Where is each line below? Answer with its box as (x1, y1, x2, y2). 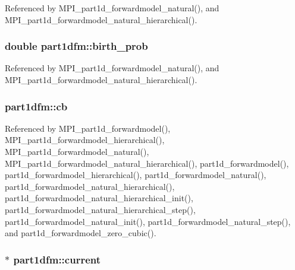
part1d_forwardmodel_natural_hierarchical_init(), (5, 192, 193, 204)
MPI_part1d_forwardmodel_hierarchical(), (5, 134, 165, 146)
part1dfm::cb (5, 99, 68, 113)
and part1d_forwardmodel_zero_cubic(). (5, 227, 156, 239)
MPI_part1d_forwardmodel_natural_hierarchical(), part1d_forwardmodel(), (5, 157, 289, 169)
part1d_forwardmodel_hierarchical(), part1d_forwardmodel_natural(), (5, 169, 266, 181)
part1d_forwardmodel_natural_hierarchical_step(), (5, 203, 196, 215)
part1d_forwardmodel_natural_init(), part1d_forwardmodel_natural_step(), (5, 215, 291, 227)
